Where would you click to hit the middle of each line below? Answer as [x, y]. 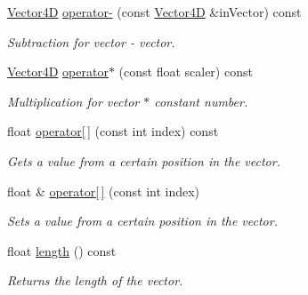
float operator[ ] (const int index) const [113, 131]
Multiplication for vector [73, 101]
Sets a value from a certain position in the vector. [142, 221]
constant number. [201, 101]
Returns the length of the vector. [95, 280]
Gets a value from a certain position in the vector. [144, 160]
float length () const [62, 250]
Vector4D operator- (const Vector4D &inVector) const [154, 12]
